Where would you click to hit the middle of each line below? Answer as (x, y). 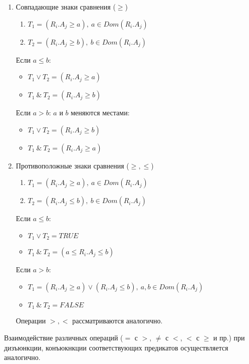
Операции (31, 321)
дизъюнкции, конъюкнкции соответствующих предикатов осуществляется (116, 347)
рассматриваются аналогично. (117, 321)
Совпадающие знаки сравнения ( (66, 7)
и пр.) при (229, 338)
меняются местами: (100, 113)
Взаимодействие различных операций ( (64, 338)
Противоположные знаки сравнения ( (72, 165)
